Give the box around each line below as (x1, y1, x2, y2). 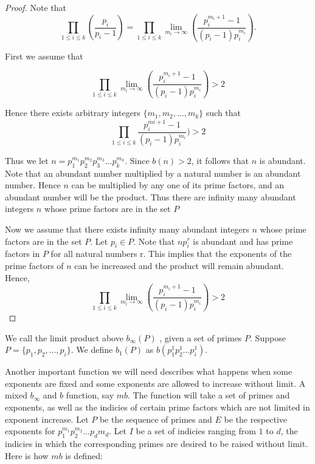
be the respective (224, 412, 288, 425)
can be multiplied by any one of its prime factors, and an (71, 179, 285, 191)
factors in (5, 247, 40, 260)
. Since (125, 154, 150, 166)
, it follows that (191, 154, 249, 166)
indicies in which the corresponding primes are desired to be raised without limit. (5, 437, 308, 449)
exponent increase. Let (5, 412, 89, 425)
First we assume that (5, 49, 83, 62)
